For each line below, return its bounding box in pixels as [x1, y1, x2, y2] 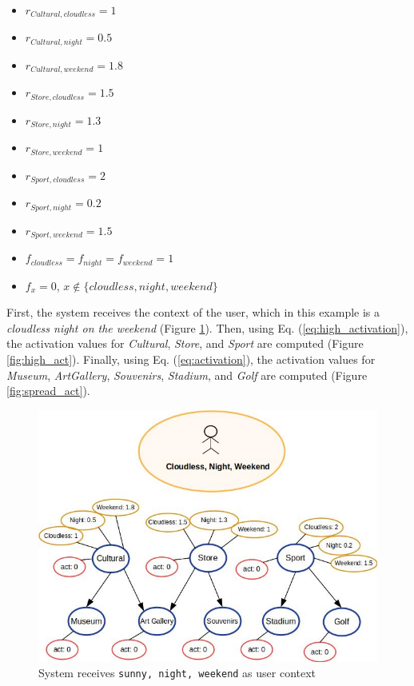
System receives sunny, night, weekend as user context [38, 664, 316, 681]
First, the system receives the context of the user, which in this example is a [6, 304, 380, 321]
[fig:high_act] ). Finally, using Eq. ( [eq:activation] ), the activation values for [6, 350, 376, 367]
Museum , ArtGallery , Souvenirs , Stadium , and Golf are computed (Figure [6, 366, 368, 383]
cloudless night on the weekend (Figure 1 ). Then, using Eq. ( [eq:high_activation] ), [6, 319, 408, 336]
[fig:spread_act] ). [6, 382, 90, 399]
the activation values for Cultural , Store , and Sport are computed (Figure [6, 335, 364, 352]
